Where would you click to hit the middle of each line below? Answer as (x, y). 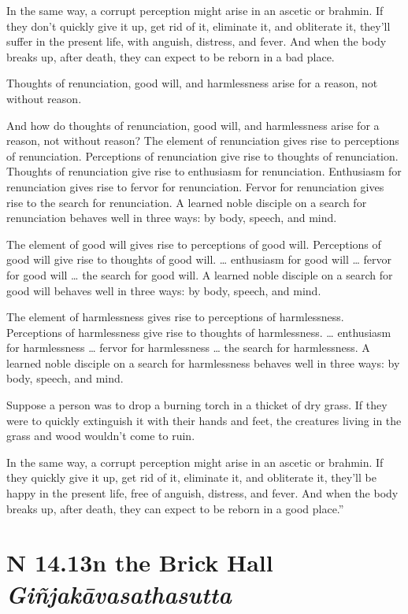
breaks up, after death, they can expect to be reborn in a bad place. (171, 56)
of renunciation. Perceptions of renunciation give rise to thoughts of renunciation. (202, 155)
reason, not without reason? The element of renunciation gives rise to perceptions (203, 141)
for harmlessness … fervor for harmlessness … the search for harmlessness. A (188, 348)
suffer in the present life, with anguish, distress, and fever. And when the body (197, 41)
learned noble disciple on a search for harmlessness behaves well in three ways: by (203, 362)
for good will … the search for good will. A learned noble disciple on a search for (200, 274)
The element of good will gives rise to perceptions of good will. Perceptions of (194, 244)
